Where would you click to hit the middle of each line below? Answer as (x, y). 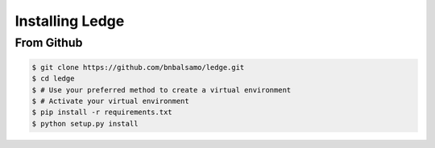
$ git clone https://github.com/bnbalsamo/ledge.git (138, 67)
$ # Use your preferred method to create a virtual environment (162, 90)
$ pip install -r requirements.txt (102, 112)
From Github (49, 43)
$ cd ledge (53, 79)
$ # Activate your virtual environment (110, 101)
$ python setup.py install (85, 123)
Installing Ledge (70, 21)
